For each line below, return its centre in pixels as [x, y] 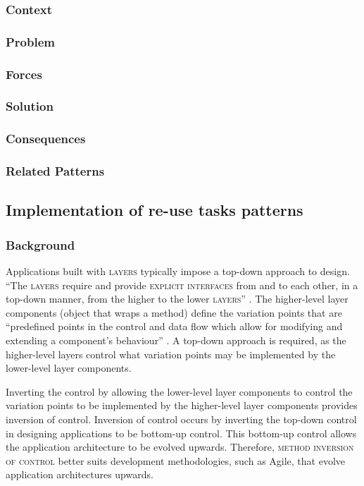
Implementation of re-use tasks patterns [155, 210]
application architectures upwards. [80, 474]
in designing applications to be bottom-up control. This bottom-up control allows [181, 433]
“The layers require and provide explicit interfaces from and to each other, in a [182, 285]
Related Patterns [55, 171]
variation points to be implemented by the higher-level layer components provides [182, 405]
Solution [30, 106]
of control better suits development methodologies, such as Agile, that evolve [176, 460]
